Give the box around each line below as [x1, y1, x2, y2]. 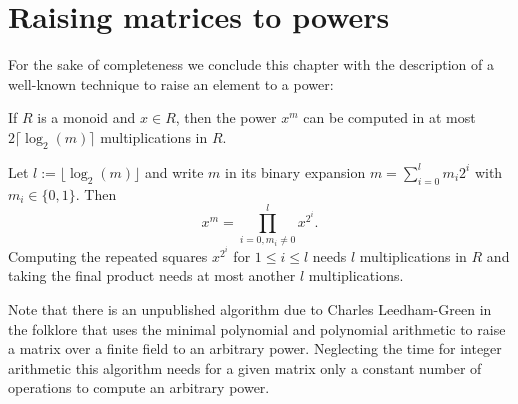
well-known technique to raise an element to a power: [8, 73, 334, 94]
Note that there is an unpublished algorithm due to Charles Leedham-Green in [8, 299, 492, 320]
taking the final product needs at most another [8, 265, 296, 286]
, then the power [175, 107, 277, 128]
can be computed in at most [303, 107, 476, 128]
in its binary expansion [225, 161, 366, 182]
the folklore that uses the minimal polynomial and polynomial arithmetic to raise [8, 318, 506, 339]
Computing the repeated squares [8, 245, 208, 266]
